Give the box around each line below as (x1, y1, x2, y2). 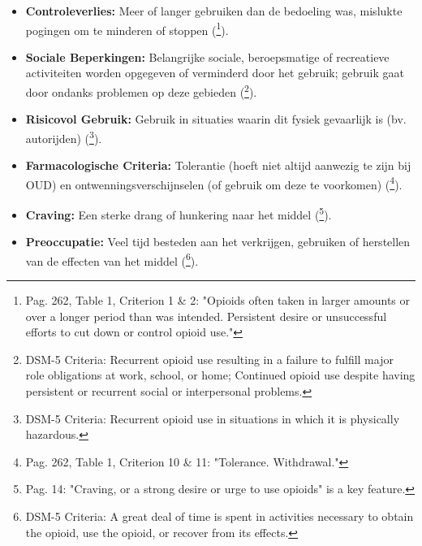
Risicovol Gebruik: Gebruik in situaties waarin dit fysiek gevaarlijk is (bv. (25, 110, 407, 128)
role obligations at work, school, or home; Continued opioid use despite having (25, 366, 416, 383)
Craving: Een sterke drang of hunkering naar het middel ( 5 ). (25, 203, 332, 223)
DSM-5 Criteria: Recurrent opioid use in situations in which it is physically (25, 409, 400, 427)
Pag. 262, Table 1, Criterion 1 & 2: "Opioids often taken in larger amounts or (25, 292, 411, 309)
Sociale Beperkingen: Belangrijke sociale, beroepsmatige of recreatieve (25, 48, 390, 65)
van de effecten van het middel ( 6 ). (25, 249, 199, 269)
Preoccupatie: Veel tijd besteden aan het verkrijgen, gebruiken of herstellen (25, 233, 411, 250)
